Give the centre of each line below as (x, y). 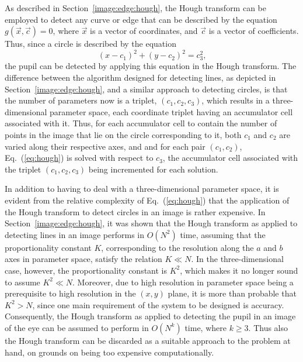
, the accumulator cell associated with (230, 158)
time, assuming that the (223, 234)
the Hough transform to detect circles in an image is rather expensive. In (135, 211)
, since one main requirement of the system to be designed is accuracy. (158, 304)
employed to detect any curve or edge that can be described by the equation (141, 19)
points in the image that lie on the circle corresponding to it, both (123, 135)
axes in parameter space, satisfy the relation (83, 259)
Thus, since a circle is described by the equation (90, 44)
